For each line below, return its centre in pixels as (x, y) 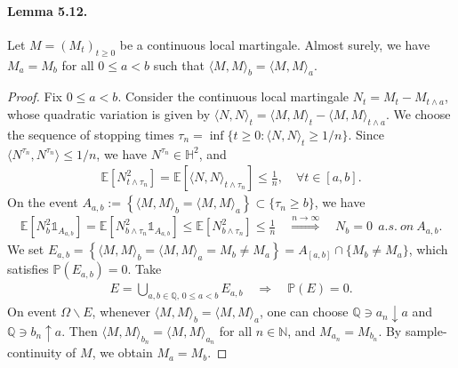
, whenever (121, 312)
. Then (80, 330)
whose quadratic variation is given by (109, 113)
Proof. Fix (35, 96)
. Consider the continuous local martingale (233, 96)
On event (32, 312)
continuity (35, 352)
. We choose (418, 113)
